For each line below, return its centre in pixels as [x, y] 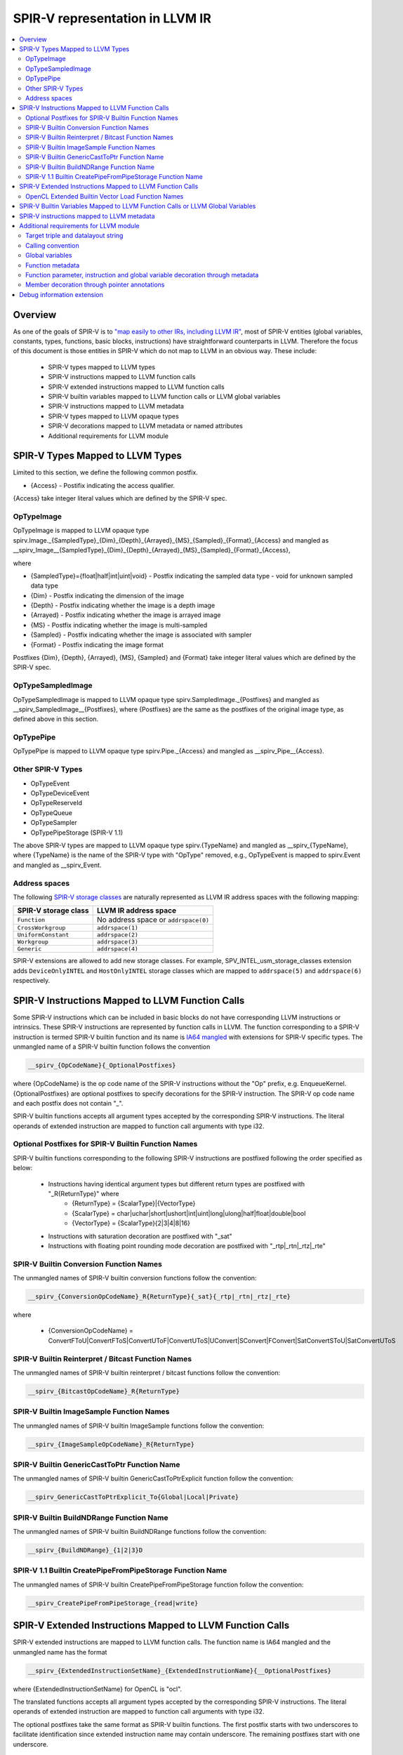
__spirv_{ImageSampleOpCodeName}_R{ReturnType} [111, 1444]
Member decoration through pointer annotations [95, 285]
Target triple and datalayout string [74, 236]
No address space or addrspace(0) [153, 920]
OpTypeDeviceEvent [60, 793]
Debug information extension [61, 294]
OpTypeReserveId [57, 803]
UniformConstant [43, 935]
